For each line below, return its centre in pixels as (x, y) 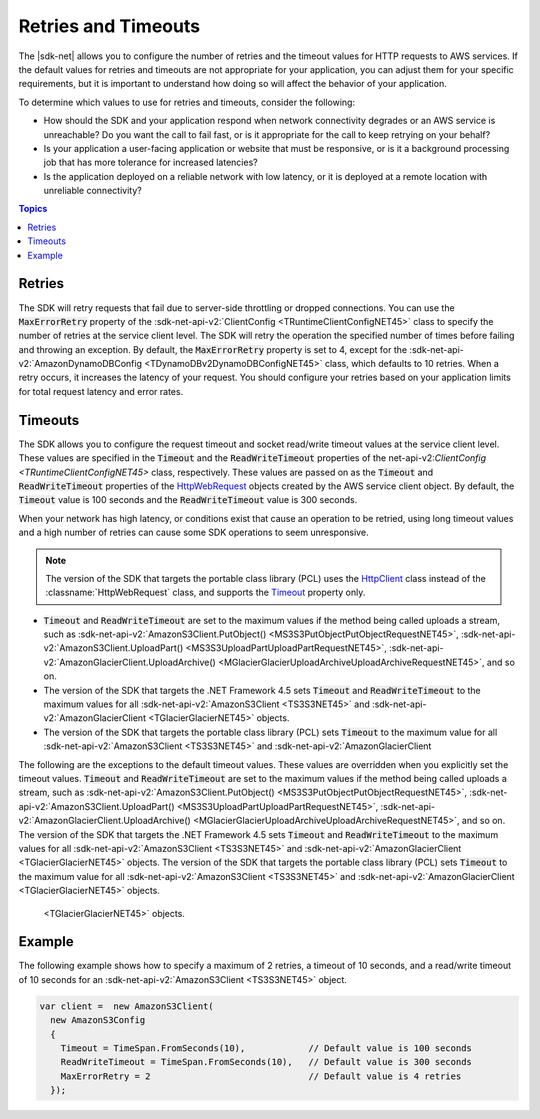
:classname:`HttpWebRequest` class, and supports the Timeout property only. (205, 592)
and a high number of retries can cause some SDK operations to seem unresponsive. (193, 532)
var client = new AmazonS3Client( (126, 1006)
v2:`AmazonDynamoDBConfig (80, 364)
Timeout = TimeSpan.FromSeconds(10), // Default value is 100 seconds (266, 1048)
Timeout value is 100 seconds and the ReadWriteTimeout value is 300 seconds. (188, 500)
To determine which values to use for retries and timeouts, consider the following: (186, 102)
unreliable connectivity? (92, 191)
